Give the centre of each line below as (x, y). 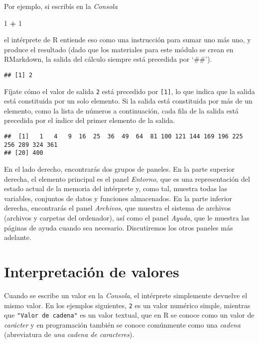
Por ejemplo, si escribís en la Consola (61, 6)
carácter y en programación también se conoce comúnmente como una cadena (122, 324)
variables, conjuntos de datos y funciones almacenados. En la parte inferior (118, 198)
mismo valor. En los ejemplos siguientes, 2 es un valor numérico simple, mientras (127, 305)
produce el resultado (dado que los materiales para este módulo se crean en (119, 49)
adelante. (18, 237)
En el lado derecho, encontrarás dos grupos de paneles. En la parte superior (120, 169)
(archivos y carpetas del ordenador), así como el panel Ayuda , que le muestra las (127, 218)
